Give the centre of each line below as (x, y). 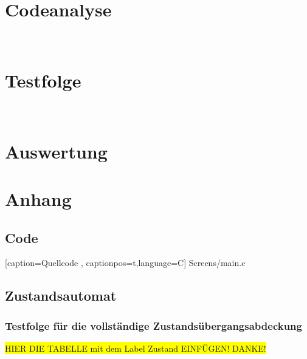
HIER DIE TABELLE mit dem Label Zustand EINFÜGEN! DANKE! (136, 348)
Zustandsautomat (61, 296)
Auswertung (56, 151)
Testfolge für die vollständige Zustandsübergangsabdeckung (153, 325)
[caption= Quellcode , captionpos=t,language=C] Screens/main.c (125, 263)
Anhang (38, 199)
